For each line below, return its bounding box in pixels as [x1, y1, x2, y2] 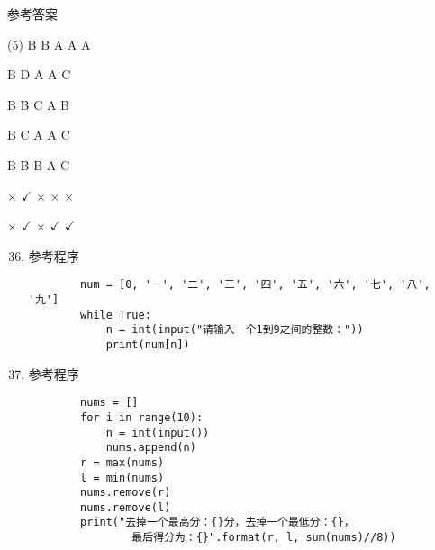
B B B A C [7, 155, 69, 174]
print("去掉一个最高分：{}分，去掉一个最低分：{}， [80, 516, 355, 529]
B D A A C [7, 65, 71, 84]
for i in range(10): [80, 410, 204, 424]
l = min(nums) [80, 471, 165, 484]
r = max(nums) [80, 455, 165, 469]
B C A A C [7, 125, 70, 144]
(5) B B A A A [7, 34, 91, 53]
